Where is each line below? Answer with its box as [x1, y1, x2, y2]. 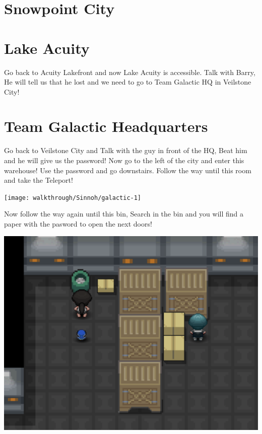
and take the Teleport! [4, 175, 73, 185]
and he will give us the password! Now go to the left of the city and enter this [4, 155, 244, 165]
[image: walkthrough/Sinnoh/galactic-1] [4, 194, 142, 201]
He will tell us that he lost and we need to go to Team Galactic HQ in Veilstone [4, 77, 251, 87]
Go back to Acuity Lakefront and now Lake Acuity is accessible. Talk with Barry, [4, 66, 255, 77]
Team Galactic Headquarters [4, 116, 208, 136]
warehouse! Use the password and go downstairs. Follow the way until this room [4, 165, 251, 175]
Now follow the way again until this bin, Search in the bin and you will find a [4, 208, 243, 219]
